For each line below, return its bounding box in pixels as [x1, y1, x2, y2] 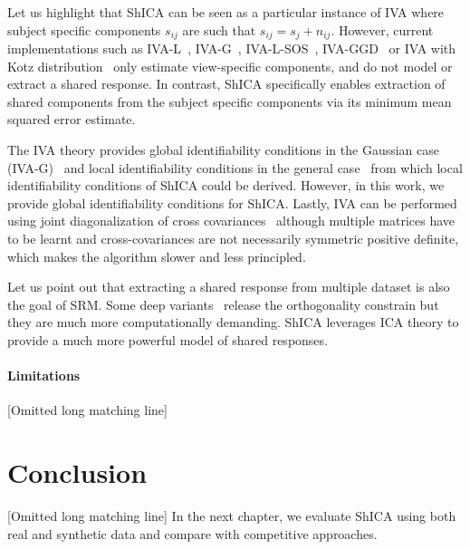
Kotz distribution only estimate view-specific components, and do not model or [7, 56, 453, 75]
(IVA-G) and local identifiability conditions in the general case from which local [7, 158, 463, 177]
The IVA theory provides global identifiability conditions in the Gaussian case [7, 140, 439, 159]
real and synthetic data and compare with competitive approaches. [7, 524, 378, 543]
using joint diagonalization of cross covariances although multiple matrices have [7, 211, 456, 230]
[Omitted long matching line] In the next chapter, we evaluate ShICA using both [7, 506, 456, 525]
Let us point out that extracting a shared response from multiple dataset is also [7, 277, 450, 296]
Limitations [7, 366, 81, 385]
